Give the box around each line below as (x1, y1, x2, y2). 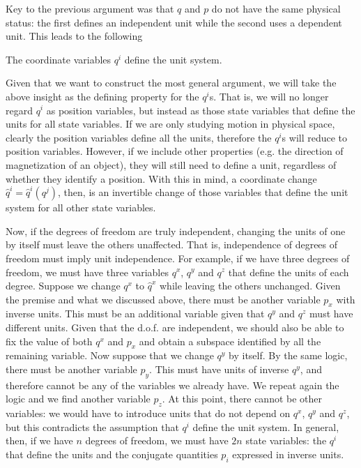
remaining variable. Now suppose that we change (6, 348, 214, 363)
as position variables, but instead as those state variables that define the (46, 103, 355, 117)
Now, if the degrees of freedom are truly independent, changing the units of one (6, 223, 346, 238)
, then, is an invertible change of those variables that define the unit (58, 185, 348, 199)
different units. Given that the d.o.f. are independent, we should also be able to (6, 320, 344, 335)
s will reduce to (282, 130, 348, 144)
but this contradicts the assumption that (6, 419, 179, 434)
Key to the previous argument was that (6, 1, 174, 15)
